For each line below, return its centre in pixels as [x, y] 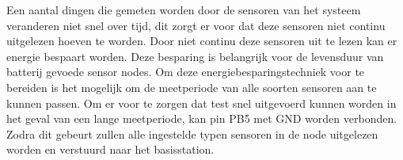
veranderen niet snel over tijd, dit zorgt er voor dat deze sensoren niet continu [196, 25]
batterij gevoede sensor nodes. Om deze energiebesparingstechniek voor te [186, 72]
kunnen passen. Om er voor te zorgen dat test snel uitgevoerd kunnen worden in [201, 103]
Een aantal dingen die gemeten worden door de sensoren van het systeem [184, 10]
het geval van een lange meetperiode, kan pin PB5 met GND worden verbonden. [202, 118]
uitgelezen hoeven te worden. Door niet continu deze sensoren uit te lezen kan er [202, 41]
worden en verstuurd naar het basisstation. [110, 149]
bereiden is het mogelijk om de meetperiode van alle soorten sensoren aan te [192, 87]
